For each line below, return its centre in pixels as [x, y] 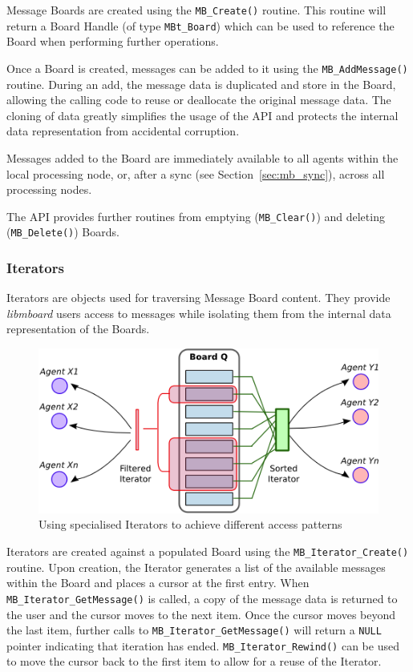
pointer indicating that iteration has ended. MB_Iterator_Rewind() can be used [203, 645]
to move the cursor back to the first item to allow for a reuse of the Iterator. [194, 661]
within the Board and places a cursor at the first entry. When [158, 583]
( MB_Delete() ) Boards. [63, 232]
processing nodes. [49, 189]
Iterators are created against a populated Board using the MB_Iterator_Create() [208, 551]
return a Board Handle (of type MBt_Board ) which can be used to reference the [200, 25]
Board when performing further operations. [113, 41]
